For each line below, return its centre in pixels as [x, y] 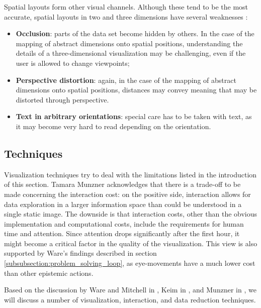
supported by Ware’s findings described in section [80, 253]
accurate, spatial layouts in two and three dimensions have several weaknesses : [126, 16]
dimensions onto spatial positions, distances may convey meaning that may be [136, 90]
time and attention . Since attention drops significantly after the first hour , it [122, 233]
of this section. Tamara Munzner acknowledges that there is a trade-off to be [122, 184]
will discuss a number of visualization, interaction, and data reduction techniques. [130, 299]
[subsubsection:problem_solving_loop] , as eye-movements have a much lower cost [130, 263]
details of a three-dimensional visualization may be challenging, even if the [131, 53]
